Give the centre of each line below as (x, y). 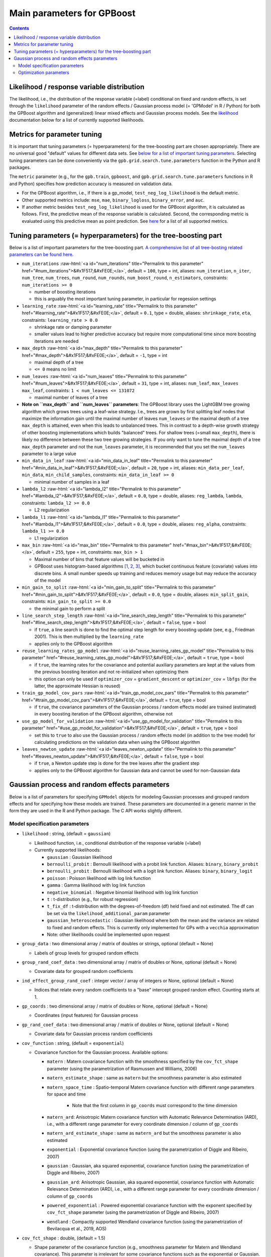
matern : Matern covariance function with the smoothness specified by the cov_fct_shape (143, 1061)
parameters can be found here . (41, 254)
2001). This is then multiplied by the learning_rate (89, 637)
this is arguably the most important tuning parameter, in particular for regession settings (125, 299)
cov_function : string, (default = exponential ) (73, 1043)
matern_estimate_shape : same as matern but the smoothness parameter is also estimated (144, 1078)
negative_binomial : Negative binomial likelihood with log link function (122, 892)
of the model (48, 580)
